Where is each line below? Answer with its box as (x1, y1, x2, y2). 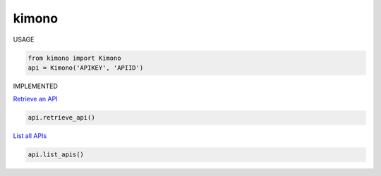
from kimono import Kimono (28, 54, 121, 62)
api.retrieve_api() (28, 113, 95, 122)
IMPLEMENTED (13, 82, 58, 90)
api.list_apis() (28, 151, 85, 158)
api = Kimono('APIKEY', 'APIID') (28, 63, 144, 72)
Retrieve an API (13, 95, 58, 103)
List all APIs (13, 132, 47, 140)
